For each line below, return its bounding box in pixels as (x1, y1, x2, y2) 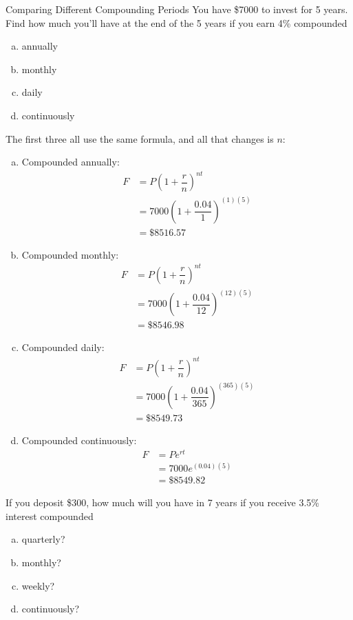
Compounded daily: (21, 340, 105, 354)
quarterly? (21, 532, 65, 546)
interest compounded (6, 508, 94, 523)
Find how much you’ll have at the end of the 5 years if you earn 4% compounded (6, 15, 347, 30)
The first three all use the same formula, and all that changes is (6, 131, 274, 146)
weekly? (21, 578, 55, 592)
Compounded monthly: (21, 247, 119, 261)
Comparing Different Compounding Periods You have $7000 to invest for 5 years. (6, 2, 348, 16)
